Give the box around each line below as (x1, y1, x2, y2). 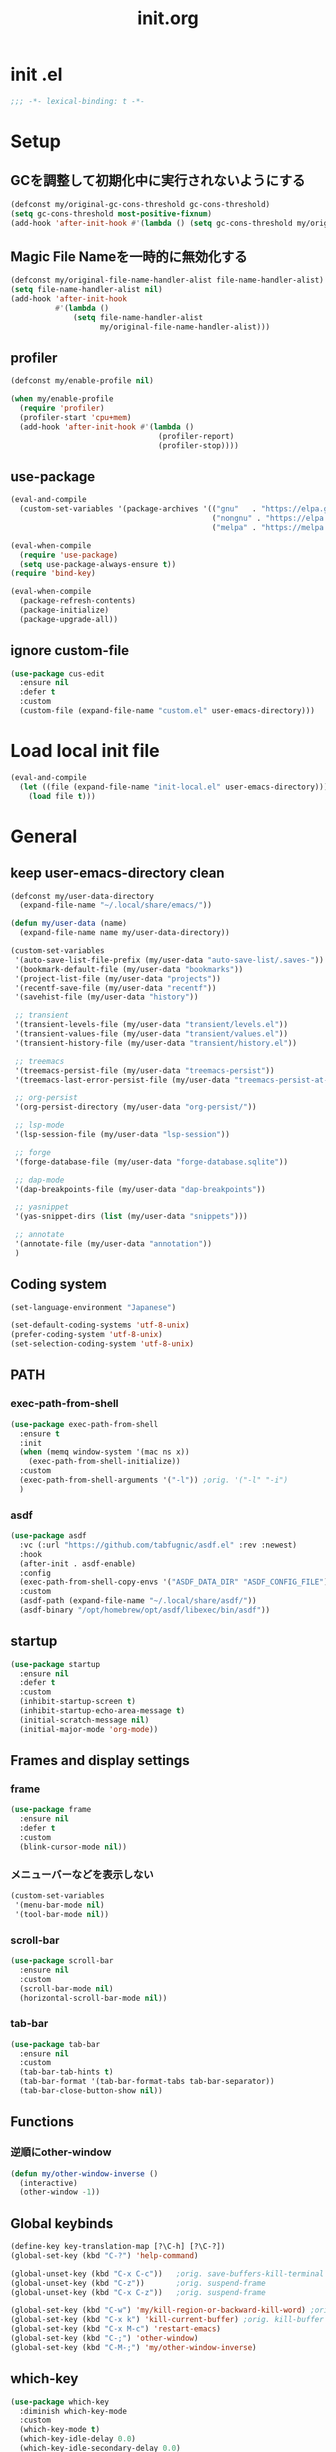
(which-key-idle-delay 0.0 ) (19, 2434, 137, 2444)
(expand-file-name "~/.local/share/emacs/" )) (19, 900, 213, 911)
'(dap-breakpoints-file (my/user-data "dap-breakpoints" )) (14, 1184, 267, 1194)
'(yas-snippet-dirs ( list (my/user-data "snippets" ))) (14, 1212, 248, 1222)
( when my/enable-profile (10, 394, 114, 404)
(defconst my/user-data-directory (10, 891, 155, 901)
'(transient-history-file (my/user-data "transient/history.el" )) (14, 1038, 298, 1048)
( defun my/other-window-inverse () (10, 2168, 159, 2179)
